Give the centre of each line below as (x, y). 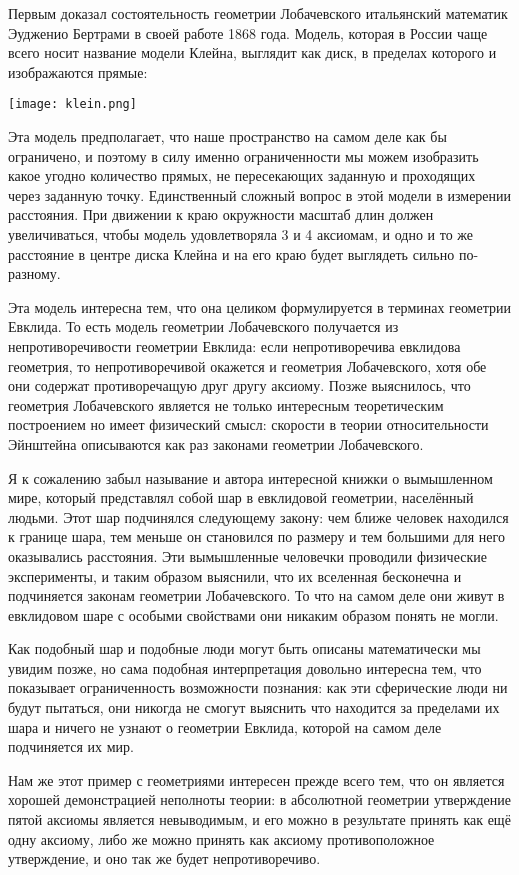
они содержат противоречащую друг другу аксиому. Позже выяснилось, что (239, 385)
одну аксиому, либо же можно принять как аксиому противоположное (221, 838)
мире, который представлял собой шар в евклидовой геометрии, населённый (241, 497)
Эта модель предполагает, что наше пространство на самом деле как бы (227, 136)
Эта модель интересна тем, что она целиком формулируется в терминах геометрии (259, 306)
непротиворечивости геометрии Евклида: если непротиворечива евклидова (234, 345)
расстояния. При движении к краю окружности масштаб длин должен (221, 214)
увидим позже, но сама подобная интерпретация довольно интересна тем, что (245, 667)
